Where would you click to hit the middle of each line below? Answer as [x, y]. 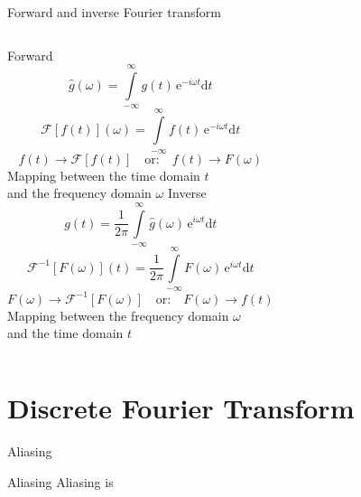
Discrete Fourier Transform [181, 408]
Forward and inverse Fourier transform [114, 12]
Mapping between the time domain [104, 175]
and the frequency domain [79, 193]
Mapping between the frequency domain [118, 315]
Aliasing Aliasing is [60, 481]
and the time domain [65, 333]
